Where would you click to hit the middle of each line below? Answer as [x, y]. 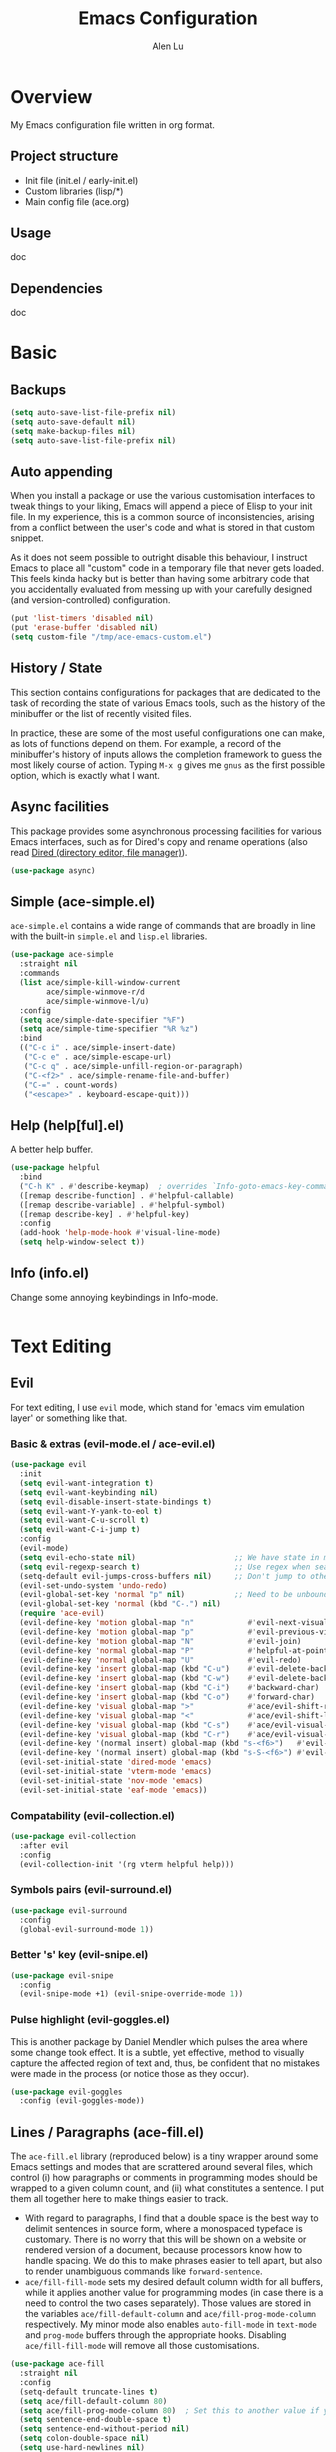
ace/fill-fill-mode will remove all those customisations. [142, 2346]
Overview [51, 96]
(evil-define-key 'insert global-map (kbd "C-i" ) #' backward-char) [169, 1688]
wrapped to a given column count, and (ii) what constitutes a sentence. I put [167, 2188]
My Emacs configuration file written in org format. [112, 124]
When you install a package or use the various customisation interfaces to [163, 496]
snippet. [27, 538]
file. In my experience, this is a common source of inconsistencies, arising [162, 517]
